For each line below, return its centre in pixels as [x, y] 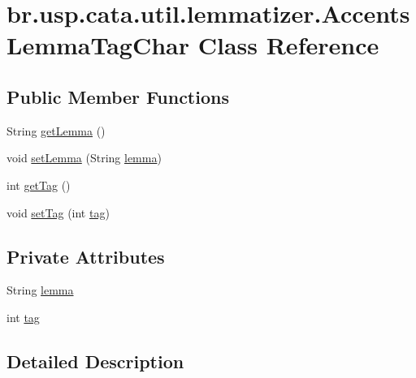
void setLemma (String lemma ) [84, 158]
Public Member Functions [118, 96]
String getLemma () [56, 130]
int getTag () [39, 185]
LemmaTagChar [98, 45]
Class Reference [288, 45]
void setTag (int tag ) [58, 212]
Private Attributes [86, 256]
